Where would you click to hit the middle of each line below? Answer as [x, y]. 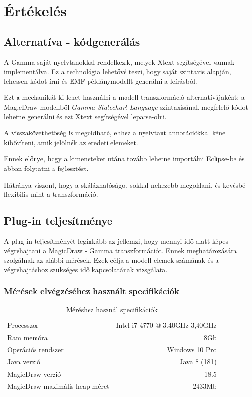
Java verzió [24, 361]
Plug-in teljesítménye [58, 220]
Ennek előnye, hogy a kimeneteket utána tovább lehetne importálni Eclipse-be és [124, 159]
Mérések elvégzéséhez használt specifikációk [91, 291]
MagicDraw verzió [34, 373]
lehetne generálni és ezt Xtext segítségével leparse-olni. [85, 116]
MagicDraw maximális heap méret [58, 386]
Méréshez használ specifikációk [112, 309]
